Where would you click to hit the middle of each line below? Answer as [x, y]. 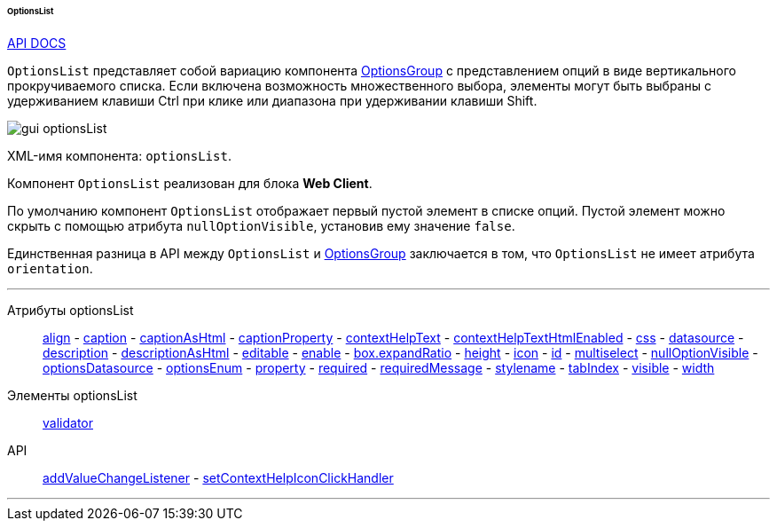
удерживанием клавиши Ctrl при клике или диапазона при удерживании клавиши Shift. [272, 100]
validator [68, 422]
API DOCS [37, 43]
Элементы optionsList [72, 395]
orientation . [50, 268]
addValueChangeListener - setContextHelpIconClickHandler [218, 477]
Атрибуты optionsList [71, 310]
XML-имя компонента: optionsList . [119, 155]
